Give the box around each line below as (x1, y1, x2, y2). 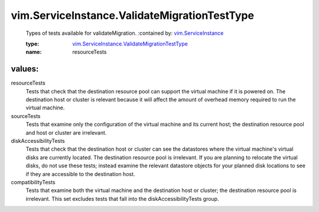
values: (11, 64, 39, 74)
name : (25, 48, 42, 56)
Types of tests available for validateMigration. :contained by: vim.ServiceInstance (25, 30, 224, 37)
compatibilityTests (11, 178, 56, 185)
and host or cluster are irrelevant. (25, 129, 107, 136)
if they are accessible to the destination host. (25, 170, 135, 177)
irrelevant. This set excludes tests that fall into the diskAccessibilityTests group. (25, 195, 219, 202)
